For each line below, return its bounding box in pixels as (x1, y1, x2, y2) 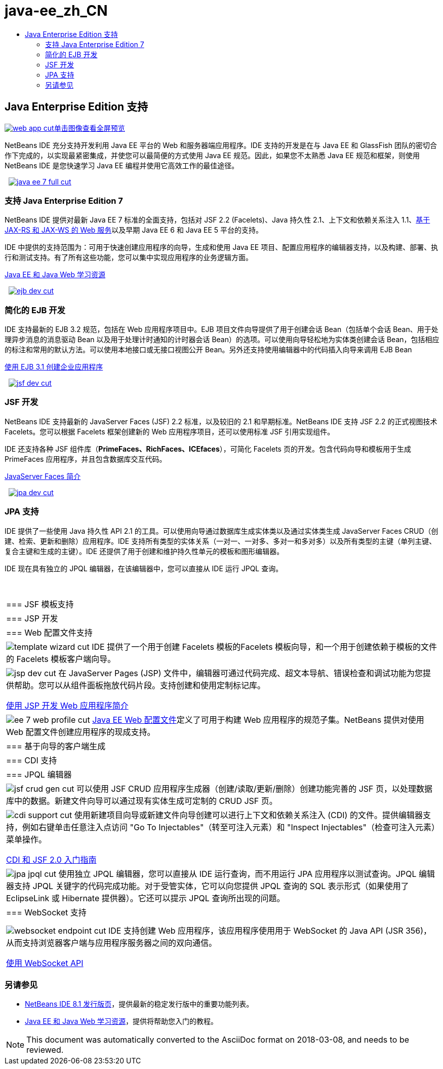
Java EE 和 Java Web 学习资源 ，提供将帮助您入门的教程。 (25, 1017, 218, 1026)
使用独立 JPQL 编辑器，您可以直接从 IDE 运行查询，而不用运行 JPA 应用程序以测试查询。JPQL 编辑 (58, 868, 435, 879)
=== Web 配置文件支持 (6, 627, 93, 638)
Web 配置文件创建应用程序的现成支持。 (6, 726, 155, 737)
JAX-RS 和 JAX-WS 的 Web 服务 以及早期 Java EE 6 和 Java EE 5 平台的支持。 (5, 226, 263, 235)
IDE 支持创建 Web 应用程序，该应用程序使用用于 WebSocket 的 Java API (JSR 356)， (108, 925, 432, 936)
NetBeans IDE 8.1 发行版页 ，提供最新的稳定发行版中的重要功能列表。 (25, 1000, 254, 1009)
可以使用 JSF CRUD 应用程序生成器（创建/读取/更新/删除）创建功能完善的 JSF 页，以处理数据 (76, 783, 433, 794)
